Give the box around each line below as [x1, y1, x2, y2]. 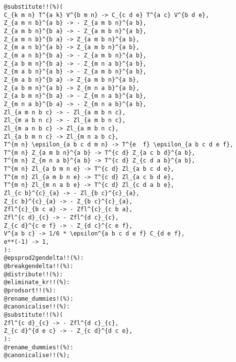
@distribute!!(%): [4, 271, 63, 278]
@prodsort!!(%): [4, 287, 56, 294]
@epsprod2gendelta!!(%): [4, 254, 84, 262]
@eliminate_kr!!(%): [4, 279, 70, 286]
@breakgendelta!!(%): [4, 263, 74, 270]
